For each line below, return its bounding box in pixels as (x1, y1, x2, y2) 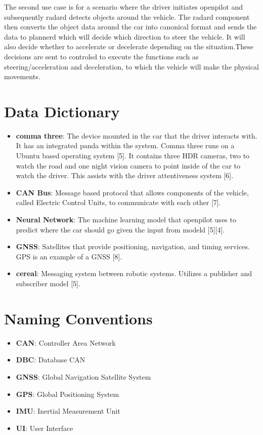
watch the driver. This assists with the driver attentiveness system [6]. (16, 170, 234, 181)
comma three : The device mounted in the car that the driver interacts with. (16, 130, 257, 141)
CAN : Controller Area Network (16, 337, 116, 348)
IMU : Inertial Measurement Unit (16, 406, 120, 416)
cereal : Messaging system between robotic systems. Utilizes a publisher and (16, 268, 252, 279)
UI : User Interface (16, 422, 73, 433)
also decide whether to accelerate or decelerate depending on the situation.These (4, 41, 254, 52)
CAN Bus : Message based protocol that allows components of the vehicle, (16, 187, 249, 197)
